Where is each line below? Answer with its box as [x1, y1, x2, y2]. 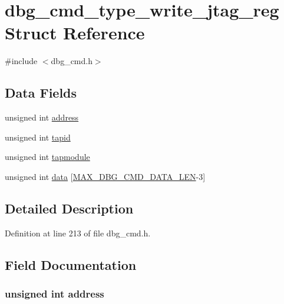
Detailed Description [5, 199, 134, 217]
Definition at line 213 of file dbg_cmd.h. [5, 226, 151, 239]
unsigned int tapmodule [5, 151, 90, 163]
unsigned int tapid [5, 131, 71, 143]
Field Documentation [5, 255, 137, 273]
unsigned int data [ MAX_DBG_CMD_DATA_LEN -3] [5, 170, 206, 182]
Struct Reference [5, 21, 145, 45]
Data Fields [5, 83, 77, 102]
